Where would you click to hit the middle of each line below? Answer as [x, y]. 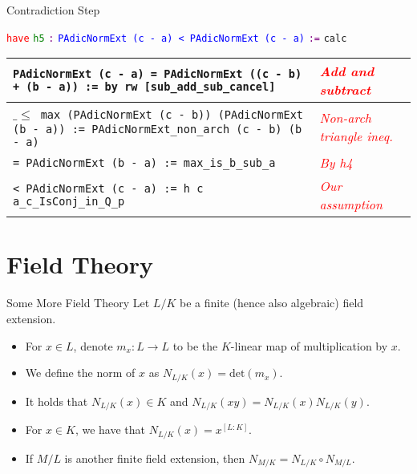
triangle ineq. [356, 136]
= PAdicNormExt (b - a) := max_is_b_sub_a [144, 162]
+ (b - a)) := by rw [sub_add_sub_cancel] [144, 87]
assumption [351, 205]
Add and [347, 71]
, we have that [110, 429]
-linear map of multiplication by [309, 345]
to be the [195, 345]
